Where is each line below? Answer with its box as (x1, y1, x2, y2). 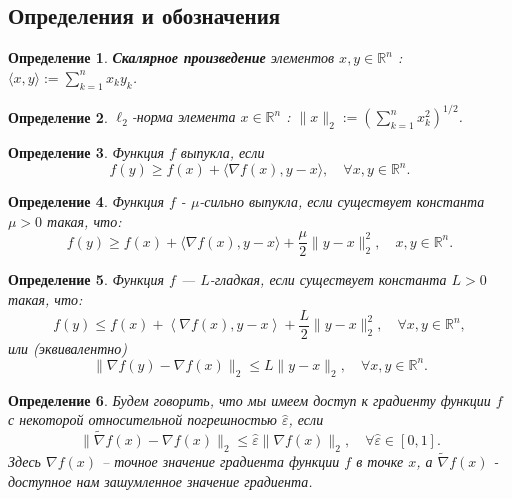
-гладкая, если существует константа (209, 269, 447, 290)
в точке (356, 451, 404, 471)
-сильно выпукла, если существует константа (199, 191, 485, 212)
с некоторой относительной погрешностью (8, 409, 277, 430)
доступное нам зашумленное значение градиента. (8, 470, 313, 491)
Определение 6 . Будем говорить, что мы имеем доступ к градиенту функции (8, 389, 491, 410)
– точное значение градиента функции (102, 451, 340, 471)
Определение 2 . (8, 106, 108, 127)
